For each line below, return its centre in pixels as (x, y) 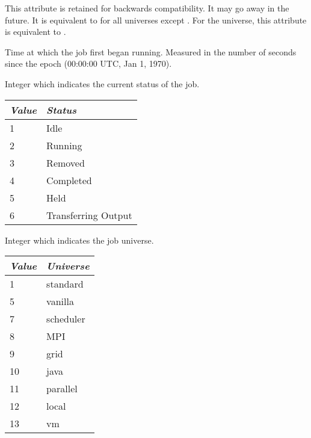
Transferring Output (89, 215)
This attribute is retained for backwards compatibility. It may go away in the (147, 8)
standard (65, 284)
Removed (66, 162)
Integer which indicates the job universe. (79, 240)
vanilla (60, 301)
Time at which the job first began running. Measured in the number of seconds (151, 51)
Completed (69, 180)
